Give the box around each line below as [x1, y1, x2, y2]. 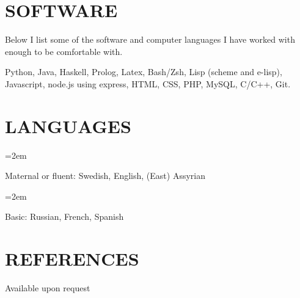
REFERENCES [5, 246, 139, 271]
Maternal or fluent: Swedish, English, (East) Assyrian [5, 169, 205, 182]
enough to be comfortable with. [5, 45, 123, 57]
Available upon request [5, 282, 90, 294]
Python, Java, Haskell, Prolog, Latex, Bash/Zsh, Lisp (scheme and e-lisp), [5, 65, 282, 78]
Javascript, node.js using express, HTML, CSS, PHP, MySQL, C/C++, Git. [5, 77, 291, 90]
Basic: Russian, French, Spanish [5, 210, 124, 223]
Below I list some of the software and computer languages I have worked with [5, 33, 295, 46]
